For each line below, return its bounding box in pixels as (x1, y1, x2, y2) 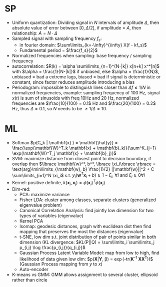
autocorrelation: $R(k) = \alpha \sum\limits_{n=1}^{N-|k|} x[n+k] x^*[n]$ (11, 63, 160, 69)
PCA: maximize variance (19, 191, 70, 197)
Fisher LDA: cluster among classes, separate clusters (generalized (19, 197, 156, 203)
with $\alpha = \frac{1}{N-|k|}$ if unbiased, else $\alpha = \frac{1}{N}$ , (11, 68, 159, 74)
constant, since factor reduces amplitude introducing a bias (11, 79, 135, 85)
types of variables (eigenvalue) (19, 213, 83, 219)
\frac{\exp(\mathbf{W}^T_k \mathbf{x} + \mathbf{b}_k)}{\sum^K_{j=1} (11, 145, 156, 151)
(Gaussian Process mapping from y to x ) (19, 261, 103, 267)
